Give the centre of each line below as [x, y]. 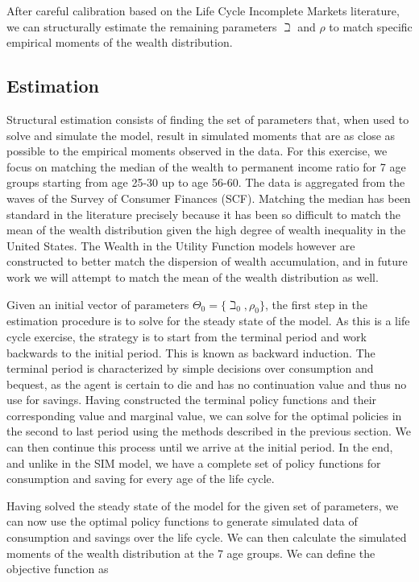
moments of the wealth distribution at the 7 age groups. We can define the [191, 553]
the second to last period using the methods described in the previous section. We [209, 431]
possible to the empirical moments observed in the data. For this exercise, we [197, 151]
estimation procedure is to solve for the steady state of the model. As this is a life [208, 321]
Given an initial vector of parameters [98, 304]
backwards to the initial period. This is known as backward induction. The [191, 352]
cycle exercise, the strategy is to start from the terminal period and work [187, 336]
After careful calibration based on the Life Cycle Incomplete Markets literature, [203, 10]
